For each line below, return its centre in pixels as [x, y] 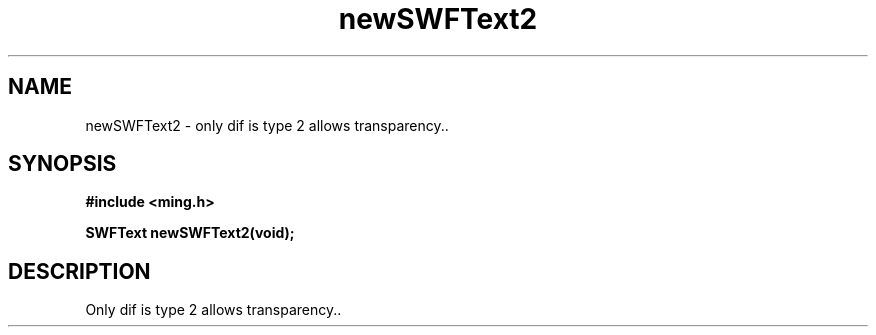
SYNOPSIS [62, 164]
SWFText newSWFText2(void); [190, 233]
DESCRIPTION [79, 271]
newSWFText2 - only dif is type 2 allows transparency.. [267, 125]
